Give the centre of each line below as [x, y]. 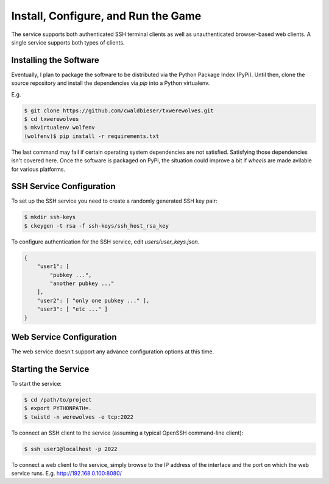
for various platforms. [38, 169]
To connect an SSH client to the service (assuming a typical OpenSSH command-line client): [127, 433]
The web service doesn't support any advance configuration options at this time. [113, 352]
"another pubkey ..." [82, 283]
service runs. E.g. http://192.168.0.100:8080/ [66, 474]
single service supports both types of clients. [68, 42]
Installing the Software [55, 60]
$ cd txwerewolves [51, 119]
